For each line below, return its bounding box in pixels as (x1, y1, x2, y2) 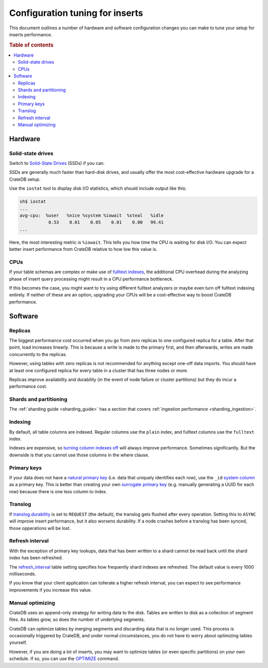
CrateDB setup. (9, 176, 41, 182)
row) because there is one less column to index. (9, 488, 108, 494)
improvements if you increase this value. (9, 587, 92, 593)
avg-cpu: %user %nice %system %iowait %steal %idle (19, 213, 164, 218)
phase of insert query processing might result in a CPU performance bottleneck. (9, 276, 174, 282)
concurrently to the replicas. (9, 351, 67, 357)
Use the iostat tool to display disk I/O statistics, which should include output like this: (9, 185, 187, 191)
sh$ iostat (19, 199, 46, 205)
